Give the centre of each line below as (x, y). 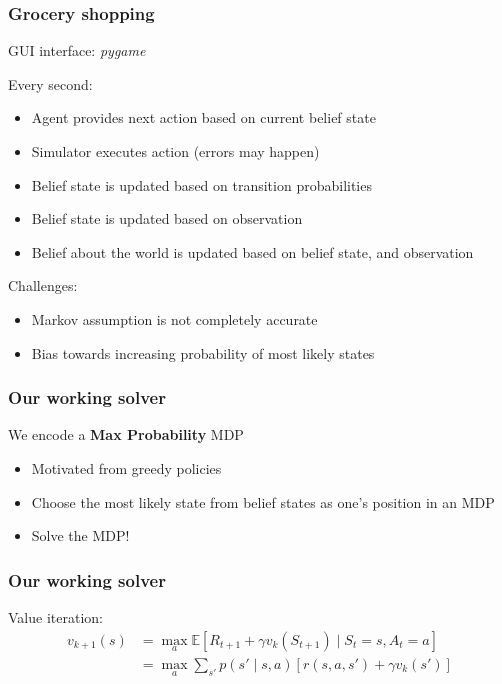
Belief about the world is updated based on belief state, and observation (252, 251)
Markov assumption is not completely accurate (174, 318)
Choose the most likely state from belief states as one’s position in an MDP (263, 501)
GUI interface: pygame (77, 50)
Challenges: (43, 285)
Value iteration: (55, 616)
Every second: (50, 83)
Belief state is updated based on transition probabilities (201, 184)
